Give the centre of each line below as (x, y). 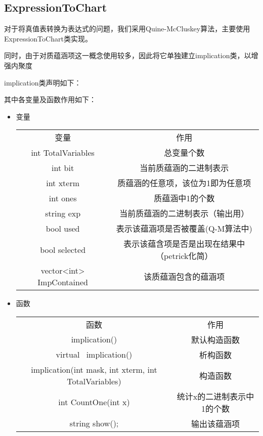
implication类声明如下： (43, 82)
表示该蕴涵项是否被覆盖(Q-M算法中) (184, 229)
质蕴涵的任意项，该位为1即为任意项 (184, 183)
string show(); (94, 423)
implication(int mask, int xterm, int (94, 369)
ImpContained (63, 282)
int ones (63, 198)
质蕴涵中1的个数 (184, 198)
